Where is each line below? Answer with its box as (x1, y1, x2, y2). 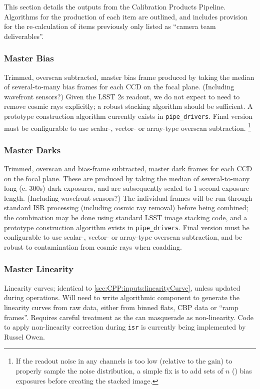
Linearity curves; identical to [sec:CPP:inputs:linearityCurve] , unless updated (4, 282, 240, 293)
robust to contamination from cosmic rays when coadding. (4, 241, 182, 252)
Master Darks (4, 143, 61, 156)
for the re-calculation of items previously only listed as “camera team (4, 21, 216, 31)
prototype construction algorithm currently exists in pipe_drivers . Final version (4, 110, 252, 121)
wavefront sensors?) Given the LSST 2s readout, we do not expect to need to (4, 91, 240, 101)
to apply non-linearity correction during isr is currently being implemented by (4, 322, 246, 332)
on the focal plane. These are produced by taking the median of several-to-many (4, 173, 250, 183)
